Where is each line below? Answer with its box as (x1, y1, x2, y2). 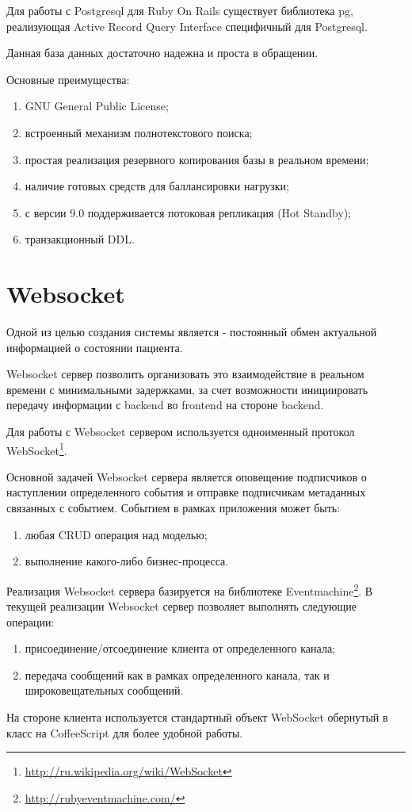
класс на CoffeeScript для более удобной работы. (6, 724, 243, 741)
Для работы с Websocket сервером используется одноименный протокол (6, 423, 355, 440)
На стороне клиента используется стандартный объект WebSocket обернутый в (6, 709, 388, 726)
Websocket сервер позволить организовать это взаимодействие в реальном (6, 366, 364, 382)
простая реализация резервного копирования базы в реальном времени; (25, 151, 369, 167)
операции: (6, 613, 55, 630)
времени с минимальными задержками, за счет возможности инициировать (6, 381, 368, 397)
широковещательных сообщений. (25, 682, 184, 699)
